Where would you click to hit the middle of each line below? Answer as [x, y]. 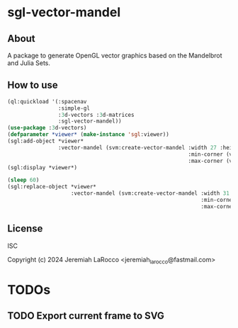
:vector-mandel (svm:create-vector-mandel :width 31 [150, 193]
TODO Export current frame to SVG [86, 316]
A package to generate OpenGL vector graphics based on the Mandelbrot [115, 55]
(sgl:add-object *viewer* [45, 141]
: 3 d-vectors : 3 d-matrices [96, 115]
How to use [33, 85]
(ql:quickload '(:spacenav [47, 101]
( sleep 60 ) [23, 180]
